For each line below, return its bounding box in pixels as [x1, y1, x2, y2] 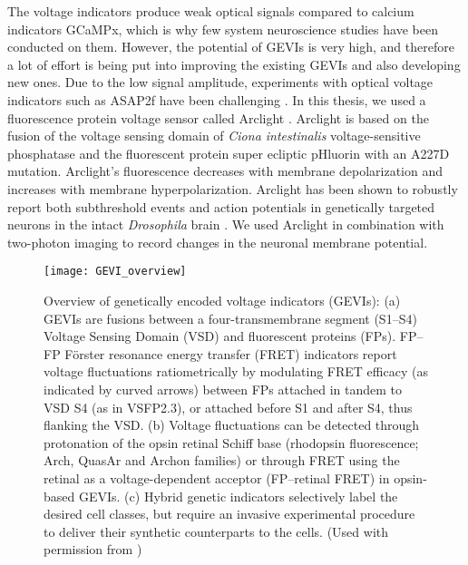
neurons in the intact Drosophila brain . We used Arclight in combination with [7, 215, 444, 234]
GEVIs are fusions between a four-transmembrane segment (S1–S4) [44, 308, 417, 327]
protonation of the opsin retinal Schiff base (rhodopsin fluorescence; [44, 433, 419, 452]
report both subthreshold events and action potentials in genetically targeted [7, 197, 435, 216]
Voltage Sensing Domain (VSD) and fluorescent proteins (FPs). [44, 326, 396, 346]
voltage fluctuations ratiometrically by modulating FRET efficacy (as [44, 362, 428, 381]
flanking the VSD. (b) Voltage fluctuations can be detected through [44, 415, 420, 434]
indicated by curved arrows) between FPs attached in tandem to [44, 379, 402, 398]
